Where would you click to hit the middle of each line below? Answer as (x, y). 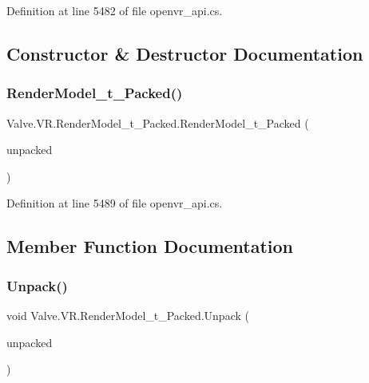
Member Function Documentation (150, 246)
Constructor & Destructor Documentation (185, 53)
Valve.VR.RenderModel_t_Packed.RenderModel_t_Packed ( (158, 122)
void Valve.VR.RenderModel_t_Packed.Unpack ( (128, 315)
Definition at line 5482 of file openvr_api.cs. (115, 10)
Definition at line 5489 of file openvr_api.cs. (115, 203)
